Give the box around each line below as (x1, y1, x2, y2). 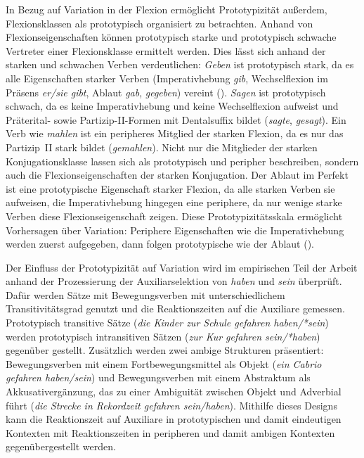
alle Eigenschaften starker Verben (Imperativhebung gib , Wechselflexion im (6, 70, 328, 85)
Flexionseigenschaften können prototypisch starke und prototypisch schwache (6, 30, 337, 44)
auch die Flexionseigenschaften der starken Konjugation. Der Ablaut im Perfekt (6, 167, 349, 182)
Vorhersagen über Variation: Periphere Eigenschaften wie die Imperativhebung (6, 222, 344, 237)
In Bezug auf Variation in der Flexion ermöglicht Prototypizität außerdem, (6, 2, 327, 16)
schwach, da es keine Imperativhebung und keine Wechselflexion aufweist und (6, 98, 339, 113)
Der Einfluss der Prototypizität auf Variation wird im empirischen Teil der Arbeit (6, 260, 358, 274)
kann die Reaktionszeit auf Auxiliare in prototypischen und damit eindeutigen (6, 412, 342, 426)
